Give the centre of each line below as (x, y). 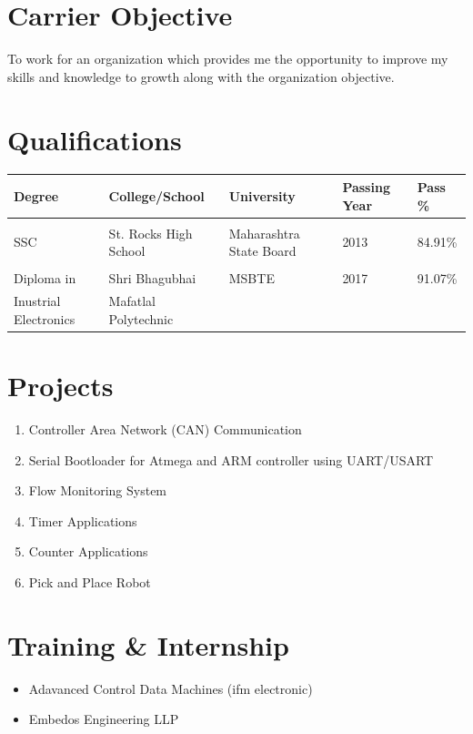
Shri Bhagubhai (152, 278)
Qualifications (95, 139)
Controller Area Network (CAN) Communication (165, 428)
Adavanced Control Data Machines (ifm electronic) (171, 688)
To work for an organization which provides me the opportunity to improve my (228, 59)
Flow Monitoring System (98, 490)
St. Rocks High (151, 233)
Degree (36, 195)
